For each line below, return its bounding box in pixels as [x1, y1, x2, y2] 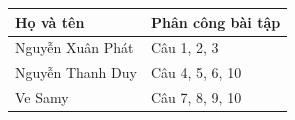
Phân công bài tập [150, 11, 281, 32]
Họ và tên [15, 11, 85, 32]
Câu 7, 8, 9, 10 [150, 87, 242, 108]
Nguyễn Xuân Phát [15, 37, 134, 58]
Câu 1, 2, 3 [150, 37, 219, 58]
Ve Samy [15, 87, 69, 108]
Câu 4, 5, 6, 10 [150, 62, 242, 83]
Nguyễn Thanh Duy [15, 62, 137, 83]
